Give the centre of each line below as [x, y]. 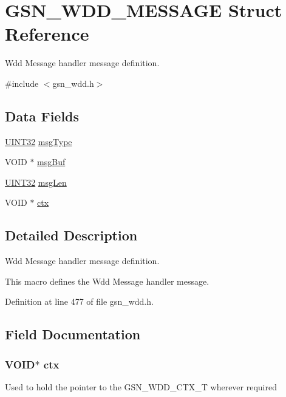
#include [22, 83]
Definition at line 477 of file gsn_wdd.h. [79, 301]
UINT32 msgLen [36, 182]
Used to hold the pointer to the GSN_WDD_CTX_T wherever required [141, 387]
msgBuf [51, 162]
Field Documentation [73, 334]
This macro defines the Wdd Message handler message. [107, 281]
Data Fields [42, 116]
